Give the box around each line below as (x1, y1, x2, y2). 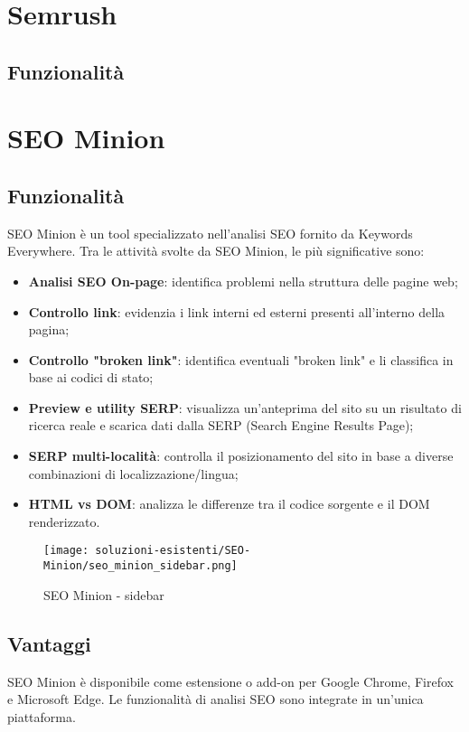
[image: (43, 544, 89, 558)
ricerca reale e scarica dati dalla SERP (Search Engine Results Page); (28, 416, 414, 435)
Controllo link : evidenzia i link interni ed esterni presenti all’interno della (28, 302, 446, 321)
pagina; (28, 320, 70, 339)
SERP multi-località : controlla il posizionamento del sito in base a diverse (28, 446, 454, 465)
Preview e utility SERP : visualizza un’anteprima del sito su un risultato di (28, 398, 462, 417)
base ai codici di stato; (28, 368, 154, 387)
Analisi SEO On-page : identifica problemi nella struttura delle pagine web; (28, 271, 458, 290)
